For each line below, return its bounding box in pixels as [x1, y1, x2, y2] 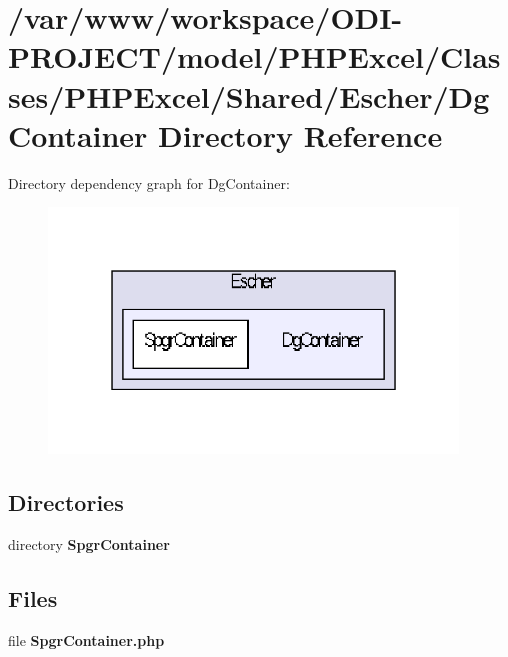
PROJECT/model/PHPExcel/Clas [8, 36, 501, 77]
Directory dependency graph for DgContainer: [8, 172, 290, 193]
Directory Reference [158, 114, 443, 155]
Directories [8, 487, 124, 518]
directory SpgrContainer [8, 533, 170, 554]
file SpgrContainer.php [8, 629, 165, 650]
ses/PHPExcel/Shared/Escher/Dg [8, 75, 490, 116]
